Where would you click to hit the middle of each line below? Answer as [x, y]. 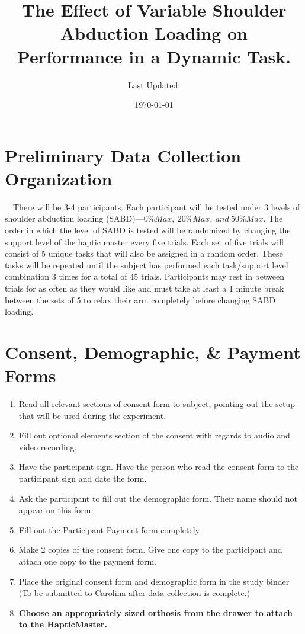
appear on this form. [56, 510]
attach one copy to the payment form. [87, 561]
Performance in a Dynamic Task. [154, 56]
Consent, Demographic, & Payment [153, 352]
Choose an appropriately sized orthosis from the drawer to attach [155, 612]
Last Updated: [154, 84]
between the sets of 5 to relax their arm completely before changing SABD [140, 300]
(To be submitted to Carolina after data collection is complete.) [134, 593]
